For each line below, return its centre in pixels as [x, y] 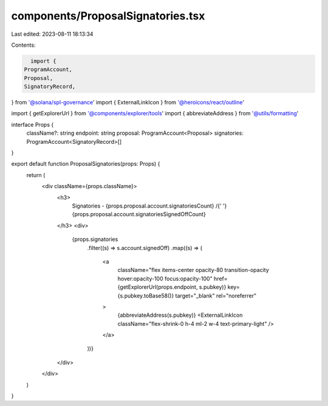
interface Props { [32, 124]
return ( [36, 175]
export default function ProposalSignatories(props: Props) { [86, 164]
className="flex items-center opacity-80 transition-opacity [193, 270]
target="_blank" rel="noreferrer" [216, 296]
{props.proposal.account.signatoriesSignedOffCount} [139, 214]
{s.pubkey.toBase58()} [146, 296]
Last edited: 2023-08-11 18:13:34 [52, 34]
